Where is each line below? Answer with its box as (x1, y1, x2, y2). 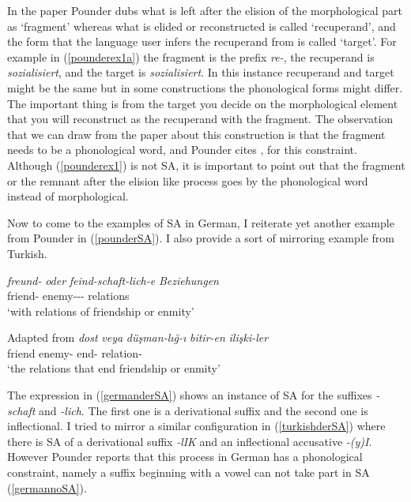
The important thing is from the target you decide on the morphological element (7, 95, 398, 111)
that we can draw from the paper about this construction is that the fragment (7, 126, 386, 142)
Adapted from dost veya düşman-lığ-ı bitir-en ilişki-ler (7, 329, 269, 346)
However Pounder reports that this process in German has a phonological (7, 448, 363, 465)
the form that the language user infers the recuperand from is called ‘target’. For (7, 33, 397, 50)
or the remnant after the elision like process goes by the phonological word (7, 172, 368, 189)
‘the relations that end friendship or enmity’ (7, 360, 221, 376)
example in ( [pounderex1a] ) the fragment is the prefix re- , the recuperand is (7, 48, 375, 65)
